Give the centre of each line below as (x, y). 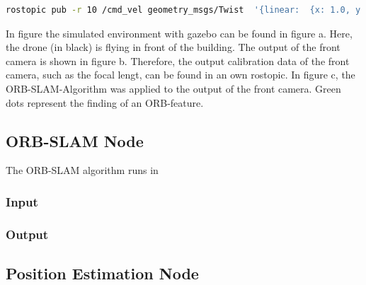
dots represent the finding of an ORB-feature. (105, 102)
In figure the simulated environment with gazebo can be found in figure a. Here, (179, 33)
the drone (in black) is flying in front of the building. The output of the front (173, 47)
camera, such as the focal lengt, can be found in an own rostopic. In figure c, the (181, 75)
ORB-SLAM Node (75, 140)
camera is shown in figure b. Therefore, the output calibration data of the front (178, 60)
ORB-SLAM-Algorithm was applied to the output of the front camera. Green (173, 88)
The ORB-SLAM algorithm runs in (82, 170)
